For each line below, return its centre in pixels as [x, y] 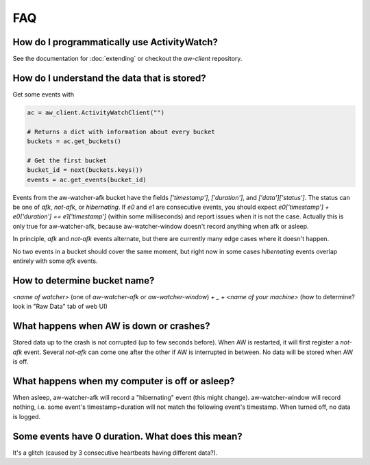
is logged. [27, 416]
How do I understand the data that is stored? [109, 78]
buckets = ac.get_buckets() [74, 141]
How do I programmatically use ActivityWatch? [115, 42]
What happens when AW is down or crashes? [111, 326]
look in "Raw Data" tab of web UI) [60, 306]
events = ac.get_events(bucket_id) [87, 179]
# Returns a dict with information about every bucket [121, 131]
